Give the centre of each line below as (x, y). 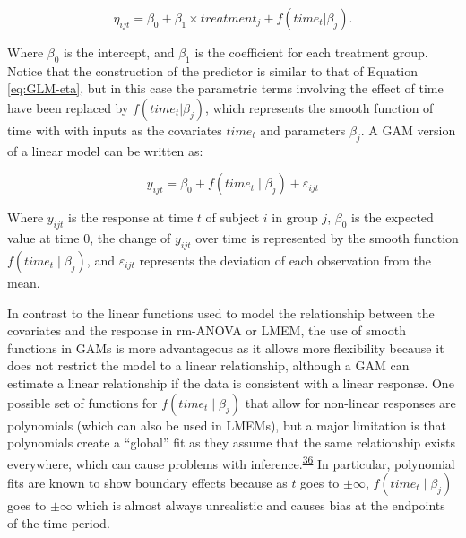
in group (295, 217)
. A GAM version (408, 130)
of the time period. (59, 522)
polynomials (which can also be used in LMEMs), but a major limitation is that (227, 425)
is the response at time (131, 217)
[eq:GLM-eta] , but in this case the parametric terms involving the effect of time (225, 88)
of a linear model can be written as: (105, 150)
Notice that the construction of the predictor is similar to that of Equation (212, 70)
